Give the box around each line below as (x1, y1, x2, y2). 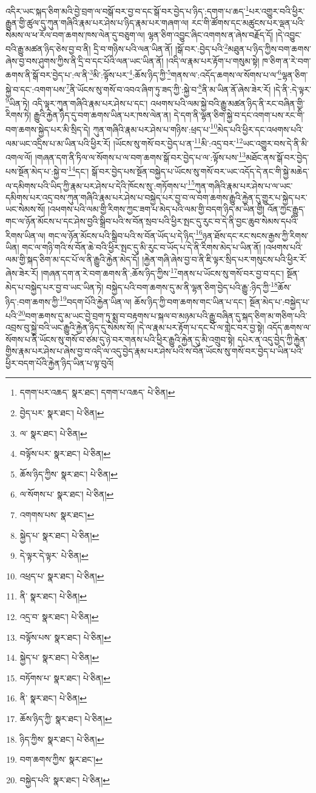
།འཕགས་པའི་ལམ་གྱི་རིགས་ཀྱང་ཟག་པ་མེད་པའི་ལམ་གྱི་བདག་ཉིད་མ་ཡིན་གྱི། (48, 203, 265, 215)
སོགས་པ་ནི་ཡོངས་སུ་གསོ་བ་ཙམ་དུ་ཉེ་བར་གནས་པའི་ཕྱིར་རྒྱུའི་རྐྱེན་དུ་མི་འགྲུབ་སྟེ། (5, 332, 235, 345)
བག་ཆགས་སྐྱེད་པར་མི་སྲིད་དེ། (5, 123, 90, 135)
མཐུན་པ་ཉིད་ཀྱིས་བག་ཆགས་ (227, 42, 311, 55)
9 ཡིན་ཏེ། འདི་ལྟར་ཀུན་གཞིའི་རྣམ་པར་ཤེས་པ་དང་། (5, 95, 148, 109)
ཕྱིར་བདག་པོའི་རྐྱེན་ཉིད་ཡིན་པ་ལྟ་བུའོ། (5, 356, 114, 369)
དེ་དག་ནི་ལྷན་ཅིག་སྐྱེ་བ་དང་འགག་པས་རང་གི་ (173, 109, 305, 121)
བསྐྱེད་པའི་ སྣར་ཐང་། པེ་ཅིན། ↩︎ (19, 773, 110, 786)
